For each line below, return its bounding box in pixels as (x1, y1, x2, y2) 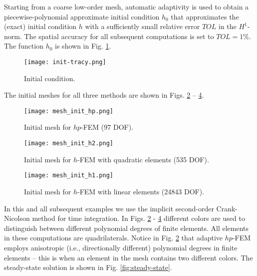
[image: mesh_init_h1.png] (24, 172, 113, 179)
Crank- (216, 203, 238, 213)
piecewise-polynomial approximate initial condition (4, 11, 160, 22)
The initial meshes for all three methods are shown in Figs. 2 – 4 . (4, 90, 204, 100)
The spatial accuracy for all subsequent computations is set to (24, 31, 214, 41)
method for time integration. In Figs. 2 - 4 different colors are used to (32, 213, 245, 223)
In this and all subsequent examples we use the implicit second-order (4, 203, 214, 213)
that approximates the (171, 11, 239, 22)
